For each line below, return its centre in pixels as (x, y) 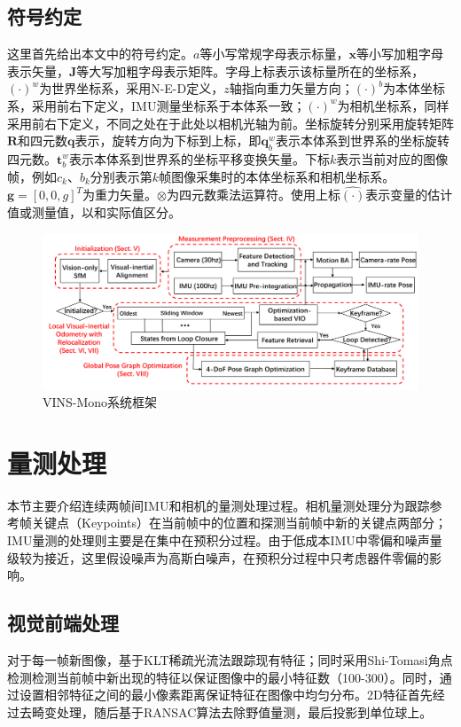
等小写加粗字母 (399, 54)
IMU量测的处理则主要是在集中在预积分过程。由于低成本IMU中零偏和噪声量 (225, 540)
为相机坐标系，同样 (393, 105)
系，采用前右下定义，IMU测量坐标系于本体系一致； (156, 105)
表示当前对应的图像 (392, 158)
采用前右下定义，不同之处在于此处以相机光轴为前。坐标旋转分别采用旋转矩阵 (230, 123)
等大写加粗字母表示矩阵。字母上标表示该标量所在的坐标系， (250, 70)
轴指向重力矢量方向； (291, 88)
